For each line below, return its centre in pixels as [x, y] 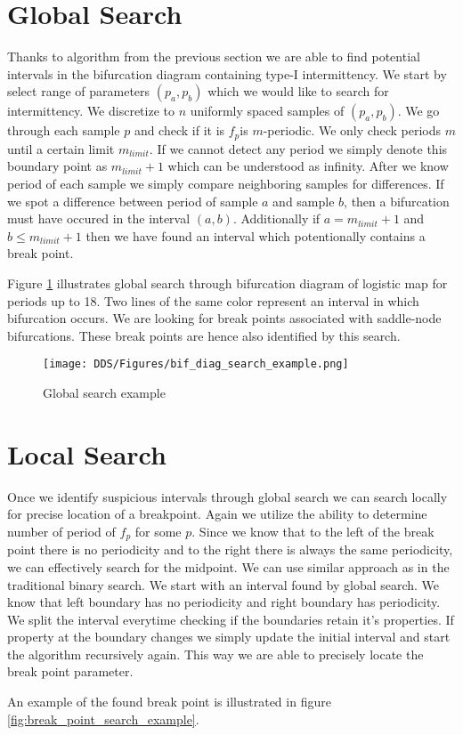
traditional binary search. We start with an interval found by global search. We [223, 584]
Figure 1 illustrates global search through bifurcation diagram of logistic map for [227, 283]
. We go [418, 111]
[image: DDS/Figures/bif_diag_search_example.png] [196, 364]
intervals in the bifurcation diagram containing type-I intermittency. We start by [227, 73]
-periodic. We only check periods [352, 130]
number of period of [61, 531]
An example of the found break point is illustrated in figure [169, 702]
